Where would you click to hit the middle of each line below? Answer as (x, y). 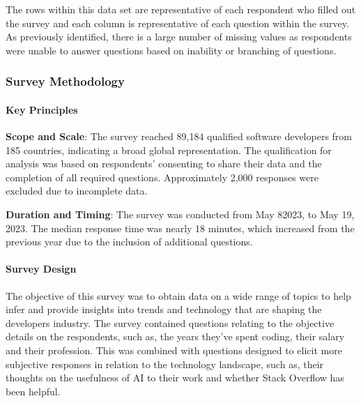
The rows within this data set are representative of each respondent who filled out (181, 9)
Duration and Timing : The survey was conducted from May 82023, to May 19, (180, 214)
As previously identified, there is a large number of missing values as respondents (179, 37)
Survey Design (41, 269)
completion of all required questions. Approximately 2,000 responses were (162, 177)
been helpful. (33, 391)
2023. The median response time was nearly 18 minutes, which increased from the (180, 228)
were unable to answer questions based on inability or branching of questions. (171, 50)
